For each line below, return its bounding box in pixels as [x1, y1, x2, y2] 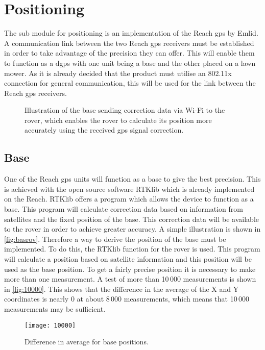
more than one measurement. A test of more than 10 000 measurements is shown [4, 273, 256, 284]
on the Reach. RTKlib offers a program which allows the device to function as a [4, 193, 254, 204]
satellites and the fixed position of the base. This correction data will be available [4, 213, 259, 224]
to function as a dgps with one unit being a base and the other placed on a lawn [4, 57, 256, 68]
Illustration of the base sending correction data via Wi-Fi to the [25, 105, 225, 115]
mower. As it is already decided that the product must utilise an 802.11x [4, 67, 232, 78]
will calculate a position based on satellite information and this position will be [4, 254, 252, 264]
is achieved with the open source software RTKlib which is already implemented [4, 183, 255, 194]
